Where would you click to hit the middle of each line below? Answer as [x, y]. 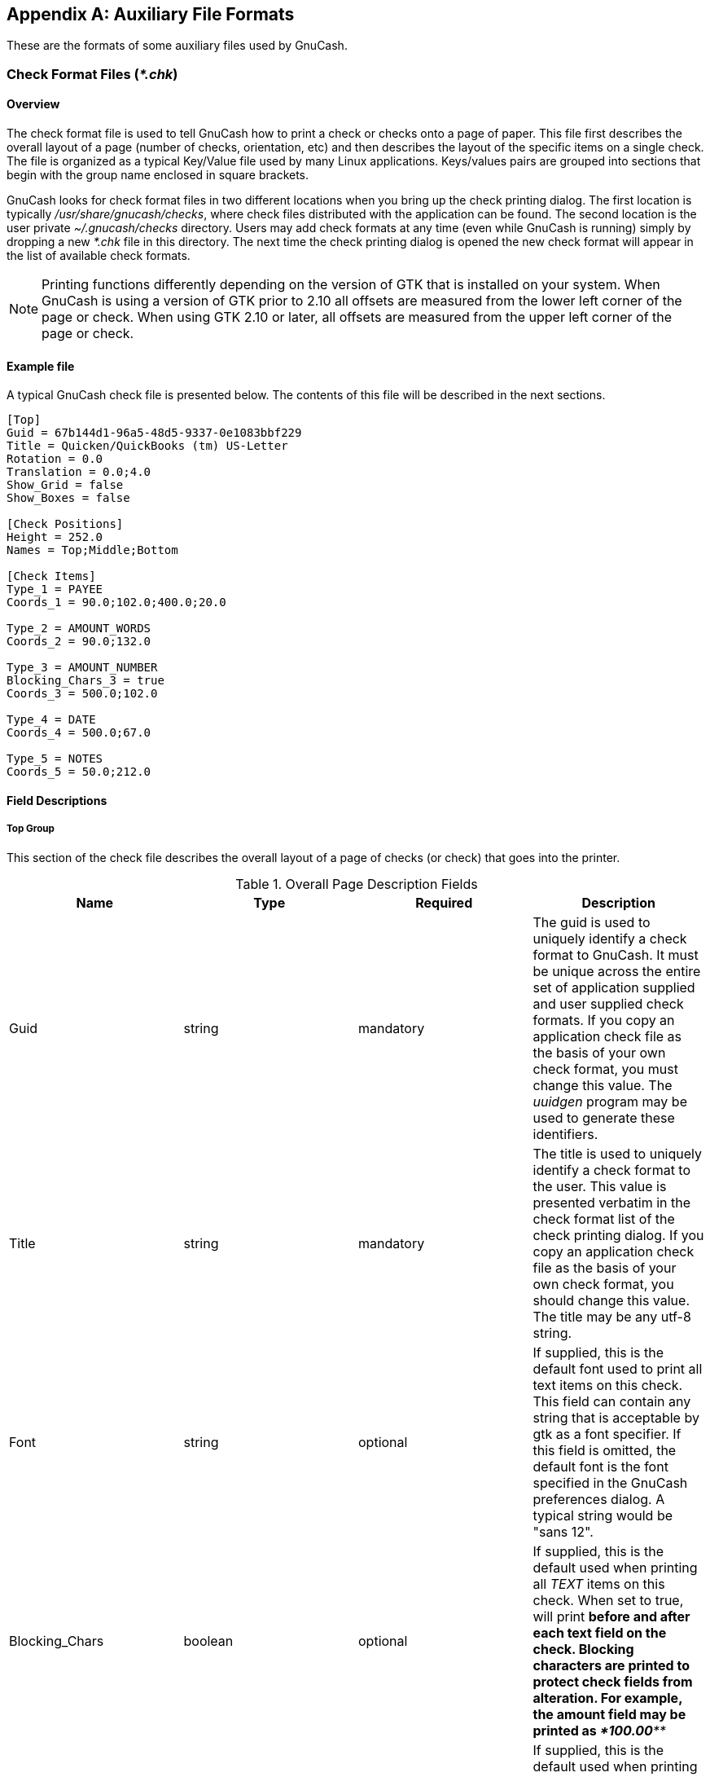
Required [444, 902]
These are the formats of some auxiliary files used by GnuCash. [177, 46]
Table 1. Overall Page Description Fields [357, 884]
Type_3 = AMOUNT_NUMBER [82, 668]
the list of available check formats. [99, 256]
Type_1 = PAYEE [55, 589]
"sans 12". [563, 1531]
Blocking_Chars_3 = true [85, 681]
